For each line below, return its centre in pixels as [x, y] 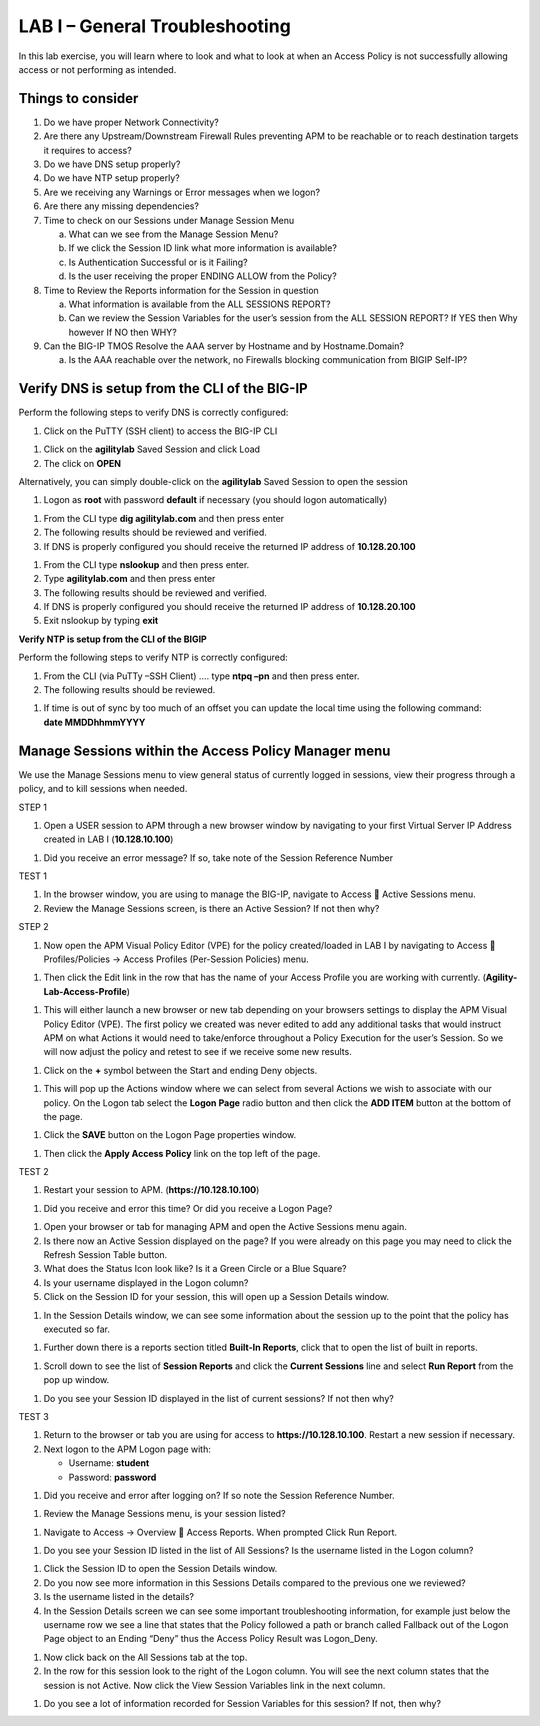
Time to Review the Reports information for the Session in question [181, 290]
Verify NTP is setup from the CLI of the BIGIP [112, 639]
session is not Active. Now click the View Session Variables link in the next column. [214, 1685]
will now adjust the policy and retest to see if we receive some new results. [197, 1052]
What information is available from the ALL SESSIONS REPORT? [199, 304]
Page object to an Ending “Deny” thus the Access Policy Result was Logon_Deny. [211, 1639]
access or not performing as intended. [97, 69]
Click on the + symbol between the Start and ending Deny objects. [180, 1070]
